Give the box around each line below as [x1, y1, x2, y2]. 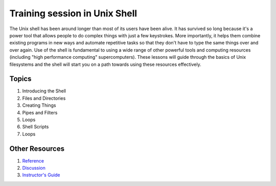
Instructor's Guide [22, 172, 61, 178]
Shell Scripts [22, 124, 49, 130]
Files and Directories [22, 95, 66, 101]
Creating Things [22, 102, 56, 108]
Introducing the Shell [22, 88, 66, 94]
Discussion [22, 165, 45, 171]
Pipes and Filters [22, 109, 58, 115]
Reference [22, 157, 44, 164]
